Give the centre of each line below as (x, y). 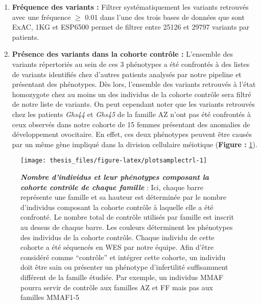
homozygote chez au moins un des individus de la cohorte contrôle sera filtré (132, 94)
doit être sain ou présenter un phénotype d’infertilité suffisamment (124, 267)
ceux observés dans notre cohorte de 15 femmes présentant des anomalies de (131, 124)
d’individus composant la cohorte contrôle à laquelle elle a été (117, 207)
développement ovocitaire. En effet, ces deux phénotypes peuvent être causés (132, 134)
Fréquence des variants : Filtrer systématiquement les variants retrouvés (130, 7)
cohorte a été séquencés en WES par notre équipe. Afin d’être (117, 247)
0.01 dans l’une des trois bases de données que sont (165, 17)
